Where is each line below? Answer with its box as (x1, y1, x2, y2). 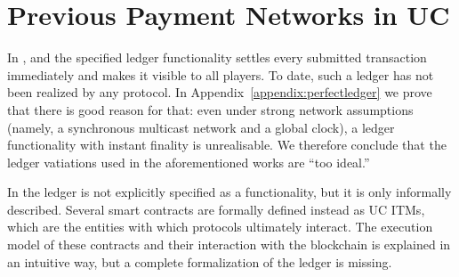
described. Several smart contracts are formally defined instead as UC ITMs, (7, 200, 425, 218)
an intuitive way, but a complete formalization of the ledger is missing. (7, 252, 392, 271)
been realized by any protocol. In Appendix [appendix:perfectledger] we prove (7, 83, 432, 102)
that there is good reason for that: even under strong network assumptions (7, 100, 414, 118)
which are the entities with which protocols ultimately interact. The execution (7, 217, 433, 236)
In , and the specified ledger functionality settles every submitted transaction (7, 48, 427, 67)
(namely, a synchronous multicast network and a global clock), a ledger (7, 118, 395, 136)
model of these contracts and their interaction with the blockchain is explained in (7, 235, 451, 254)
